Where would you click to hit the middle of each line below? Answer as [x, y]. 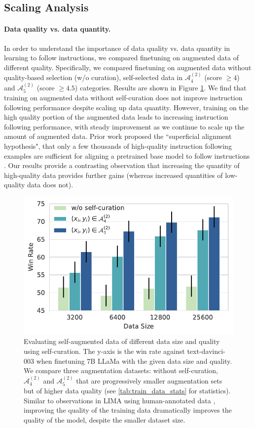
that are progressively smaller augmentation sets [149, 380]
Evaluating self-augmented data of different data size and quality [122, 341]
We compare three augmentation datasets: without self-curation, [121, 370]
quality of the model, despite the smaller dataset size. [105, 419]
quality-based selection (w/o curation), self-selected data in [93, 77]
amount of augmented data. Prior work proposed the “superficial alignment [118, 136]
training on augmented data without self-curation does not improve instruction [123, 97]
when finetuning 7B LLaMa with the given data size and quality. [134, 361]
